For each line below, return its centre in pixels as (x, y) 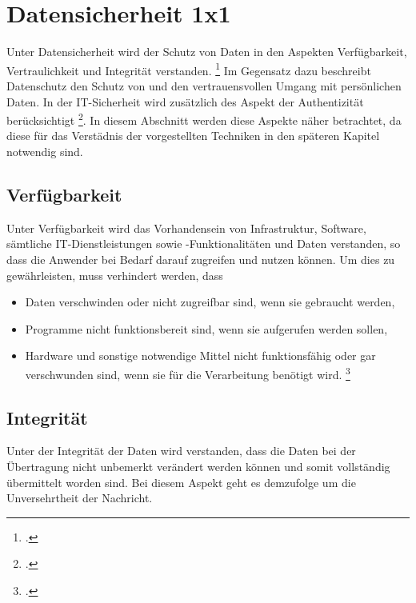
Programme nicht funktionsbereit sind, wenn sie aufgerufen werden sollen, (206, 328)
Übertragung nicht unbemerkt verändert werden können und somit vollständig (198, 466)
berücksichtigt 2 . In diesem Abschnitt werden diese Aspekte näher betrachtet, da (204, 119)
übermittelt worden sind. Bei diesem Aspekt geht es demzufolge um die (181, 482)
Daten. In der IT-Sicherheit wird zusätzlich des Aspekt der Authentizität (185, 101)
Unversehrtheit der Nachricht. (80, 498)
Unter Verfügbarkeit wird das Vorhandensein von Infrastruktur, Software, (186, 228)
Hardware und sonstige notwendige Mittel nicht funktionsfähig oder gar (200, 355)
